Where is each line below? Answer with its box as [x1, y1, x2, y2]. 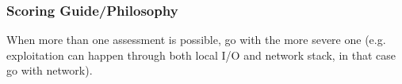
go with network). [6, 62, 93, 79]
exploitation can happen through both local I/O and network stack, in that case [6, 46, 396, 63]
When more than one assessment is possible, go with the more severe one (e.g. [6, 31, 386, 48]
